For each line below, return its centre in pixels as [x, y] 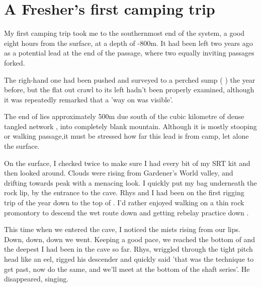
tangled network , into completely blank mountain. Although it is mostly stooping [130, 126]
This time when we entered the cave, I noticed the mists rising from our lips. [122, 229]
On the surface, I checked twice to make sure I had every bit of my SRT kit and [127, 163]
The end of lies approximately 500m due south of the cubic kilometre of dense [124, 116]
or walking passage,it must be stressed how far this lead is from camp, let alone [126, 136]
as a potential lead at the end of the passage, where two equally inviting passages [129, 53]
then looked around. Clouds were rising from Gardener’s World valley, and [119, 173]
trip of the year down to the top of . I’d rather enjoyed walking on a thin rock [124, 203]
